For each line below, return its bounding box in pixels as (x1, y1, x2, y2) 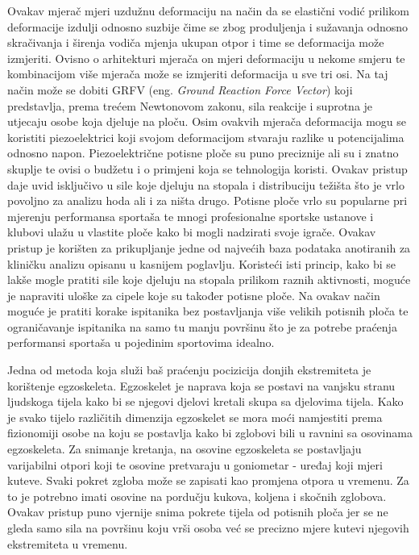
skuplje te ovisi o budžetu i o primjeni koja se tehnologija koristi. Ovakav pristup (7, 160, 408, 177)
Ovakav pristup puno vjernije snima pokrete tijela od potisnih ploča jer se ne (7, 503, 388, 520)
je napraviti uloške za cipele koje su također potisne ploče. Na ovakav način (7, 286, 380, 303)
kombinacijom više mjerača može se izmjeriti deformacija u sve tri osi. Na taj (7, 65, 388, 82)
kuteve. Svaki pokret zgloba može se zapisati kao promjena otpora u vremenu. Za (7, 472, 409, 489)
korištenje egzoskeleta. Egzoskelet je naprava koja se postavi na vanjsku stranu (7, 377, 396, 394)
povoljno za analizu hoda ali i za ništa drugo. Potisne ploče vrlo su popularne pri (7, 192, 408, 209)
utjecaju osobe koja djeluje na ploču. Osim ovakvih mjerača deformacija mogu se (7, 113, 406, 130)
